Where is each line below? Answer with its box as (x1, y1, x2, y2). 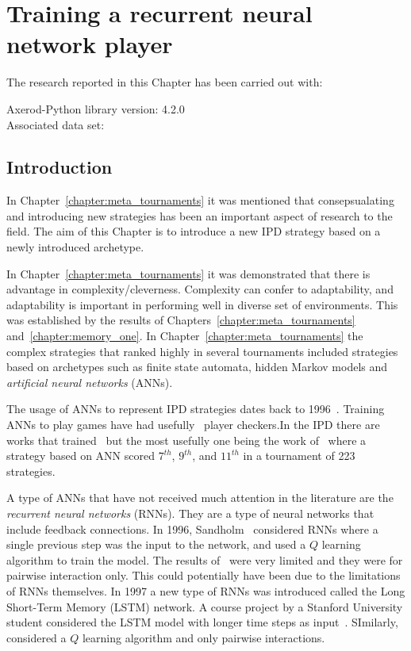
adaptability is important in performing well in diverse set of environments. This (6, 296, 398, 312)
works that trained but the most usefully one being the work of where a (6, 431, 367, 448)
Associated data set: (6, 116, 105, 132)
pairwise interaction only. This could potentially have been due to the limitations (6, 567, 401, 584)
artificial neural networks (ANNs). (6, 373, 173, 390)
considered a (6, 629, 67, 645)
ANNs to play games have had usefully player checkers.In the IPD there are (6, 416, 380, 433)
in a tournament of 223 (243, 447, 355, 464)
